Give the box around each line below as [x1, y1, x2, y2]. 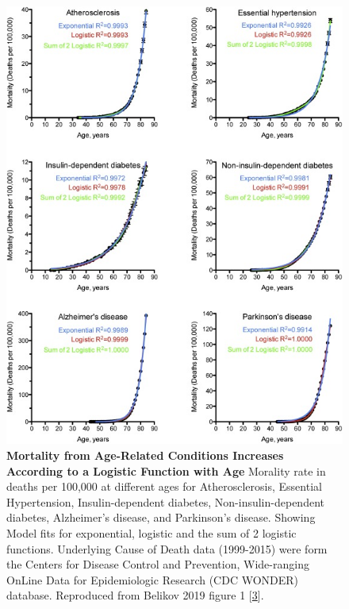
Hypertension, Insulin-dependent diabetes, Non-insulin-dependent [6, 493, 324, 510]
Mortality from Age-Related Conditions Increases [6, 446, 284, 463]
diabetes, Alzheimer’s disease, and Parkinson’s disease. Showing [6, 509, 316, 526]
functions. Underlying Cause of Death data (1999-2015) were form [6, 540, 328, 557]
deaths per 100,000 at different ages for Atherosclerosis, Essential [6, 478, 322, 495]
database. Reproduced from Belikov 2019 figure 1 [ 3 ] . [6, 587, 264, 603]
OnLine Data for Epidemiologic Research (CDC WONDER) [6, 571, 299, 588]
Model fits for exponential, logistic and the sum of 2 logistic [6, 524, 297, 541]
